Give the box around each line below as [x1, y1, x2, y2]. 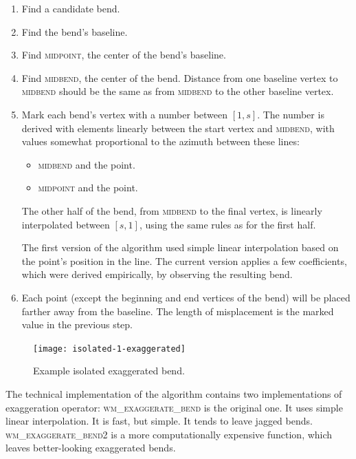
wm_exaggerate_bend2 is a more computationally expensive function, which [5, 427, 333, 441]
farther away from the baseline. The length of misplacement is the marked [21, 303, 334, 318]
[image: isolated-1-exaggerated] [33, 343, 186, 354]
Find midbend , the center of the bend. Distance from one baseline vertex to [21, 70, 338, 85]
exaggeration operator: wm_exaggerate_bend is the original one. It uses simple [5, 400, 343, 414]
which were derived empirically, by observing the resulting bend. [21, 267, 293, 281]
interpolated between [21, 217, 110, 231]
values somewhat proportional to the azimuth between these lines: [21, 134, 300, 149]
